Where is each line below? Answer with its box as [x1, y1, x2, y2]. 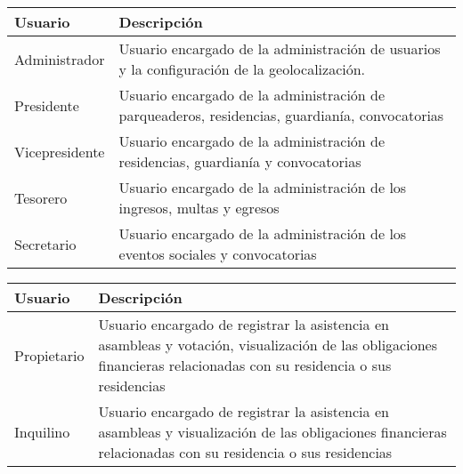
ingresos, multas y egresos [118, 197, 280, 218]
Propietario [14, 344, 85, 366]
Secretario [14, 233, 77, 254]
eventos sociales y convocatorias [118, 244, 317, 264]
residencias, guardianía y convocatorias [118, 151, 361, 172]
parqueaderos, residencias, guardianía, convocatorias [118, 105, 444, 125]
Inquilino [14, 422, 70, 442]
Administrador [14, 48, 105, 69]
